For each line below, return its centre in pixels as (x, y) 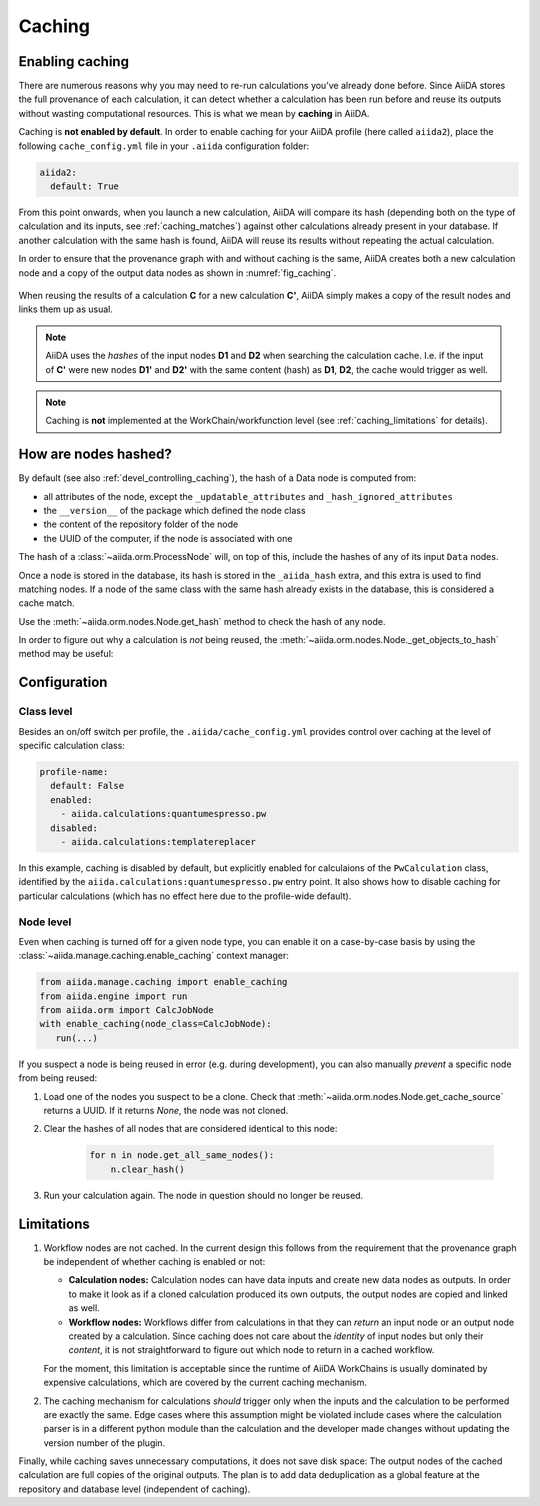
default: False (87, 786)
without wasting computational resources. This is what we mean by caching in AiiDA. (194, 113)
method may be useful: (66, 654)
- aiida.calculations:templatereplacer (158, 841)
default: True (85, 186)
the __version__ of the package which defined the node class (174, 510)
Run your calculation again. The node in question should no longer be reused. (203, 1195)
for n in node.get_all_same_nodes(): (182, 1155)
